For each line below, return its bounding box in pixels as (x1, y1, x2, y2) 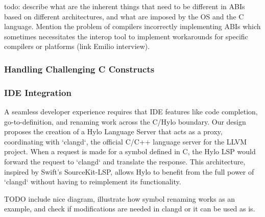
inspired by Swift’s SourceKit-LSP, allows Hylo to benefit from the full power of (4, 166, 254, 177)
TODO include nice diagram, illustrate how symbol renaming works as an (4, 193, 235, 204)
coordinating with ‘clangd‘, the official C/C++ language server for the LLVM (4, 136, 247, 147)
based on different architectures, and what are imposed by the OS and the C (4, 11, 244, 21)
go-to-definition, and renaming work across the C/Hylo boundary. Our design (4, 116, 246, 127)
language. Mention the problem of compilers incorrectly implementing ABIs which (4, 21, 261, 32)
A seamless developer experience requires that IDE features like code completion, (4, 106, 258, 117)
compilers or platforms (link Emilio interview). (4, 41, 150, 52)
